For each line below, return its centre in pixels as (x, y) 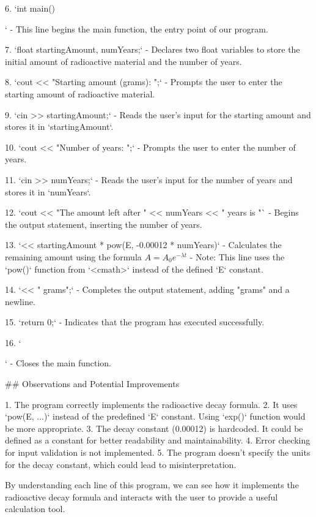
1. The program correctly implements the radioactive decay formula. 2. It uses (151, 404)
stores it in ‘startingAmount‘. (59, 126)
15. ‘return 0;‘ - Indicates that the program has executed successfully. (135, 322)
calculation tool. (35, 509)
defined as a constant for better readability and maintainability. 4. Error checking (158, 440)
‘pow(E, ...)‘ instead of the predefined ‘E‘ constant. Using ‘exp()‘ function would (155, 416)
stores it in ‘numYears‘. (48, 191)
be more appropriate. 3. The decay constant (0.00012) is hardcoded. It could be (154, 428)
